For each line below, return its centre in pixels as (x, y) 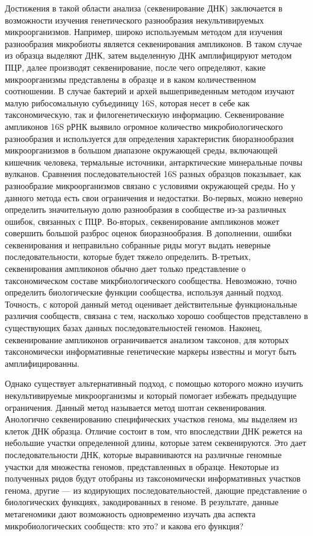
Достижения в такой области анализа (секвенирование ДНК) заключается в (144, 8)
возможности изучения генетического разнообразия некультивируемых (134, 20)
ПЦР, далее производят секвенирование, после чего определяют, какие (135, 67)
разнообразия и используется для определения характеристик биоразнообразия (150, 138)
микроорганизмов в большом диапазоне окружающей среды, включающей (141, 150)
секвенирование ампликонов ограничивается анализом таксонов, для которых (147, 339)
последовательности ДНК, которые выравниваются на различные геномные (143, 454)
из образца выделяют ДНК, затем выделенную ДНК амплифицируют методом (148, 55)
